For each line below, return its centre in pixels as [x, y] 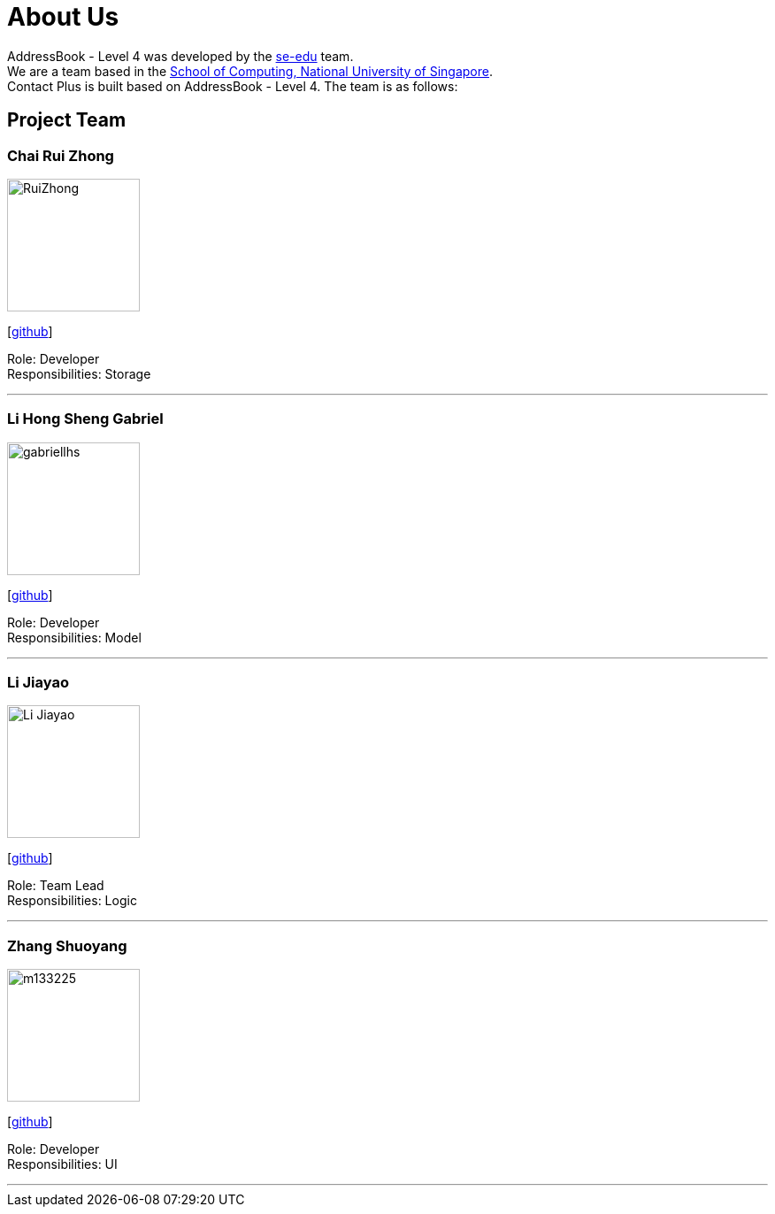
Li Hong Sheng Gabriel [85, 419]
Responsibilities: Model [74, 637]
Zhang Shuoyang [67, 945]
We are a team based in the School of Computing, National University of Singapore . [250, 71]
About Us [63, 17]
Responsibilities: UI [62, 1164]
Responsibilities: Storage [79, 373]
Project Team [67, 120]
